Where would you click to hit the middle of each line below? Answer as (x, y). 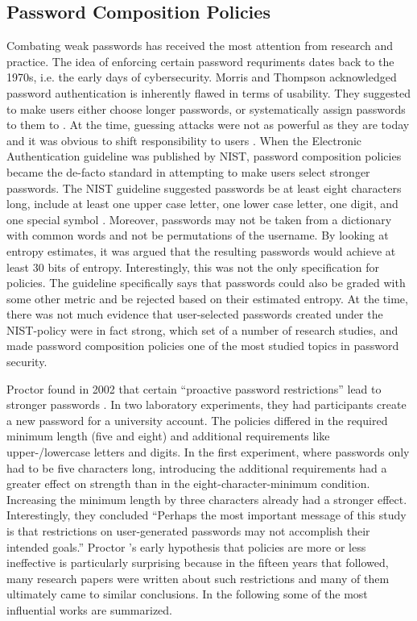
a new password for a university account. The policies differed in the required (197, 420)
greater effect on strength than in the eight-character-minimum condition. (188, 483)
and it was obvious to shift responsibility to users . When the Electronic (184, 140)
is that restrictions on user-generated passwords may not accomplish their (188, 531)
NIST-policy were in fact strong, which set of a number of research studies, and (202, 329)
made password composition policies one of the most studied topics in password (203, 346)
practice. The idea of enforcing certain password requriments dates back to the (200, 61)
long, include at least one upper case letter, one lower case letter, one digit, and (202, 204)
